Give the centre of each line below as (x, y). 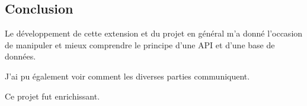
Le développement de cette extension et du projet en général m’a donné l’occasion (154, 33)
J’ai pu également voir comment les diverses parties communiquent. (127, 76)
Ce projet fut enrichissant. (52, 96)
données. (20, 56)
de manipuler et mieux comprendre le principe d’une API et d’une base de (140, 44)
